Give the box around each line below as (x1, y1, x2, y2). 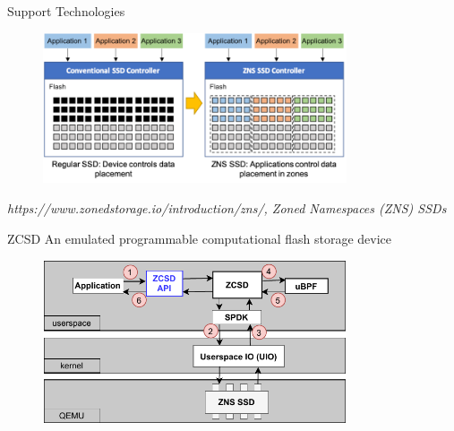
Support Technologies (7, 2, 125, 20)
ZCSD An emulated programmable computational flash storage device (7, 228, 392, 247)
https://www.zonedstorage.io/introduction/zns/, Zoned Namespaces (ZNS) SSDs (7, 199, 447, 218)
